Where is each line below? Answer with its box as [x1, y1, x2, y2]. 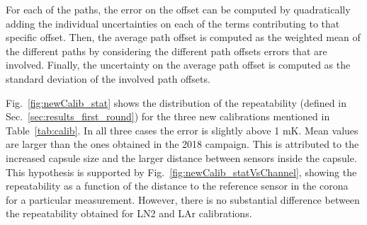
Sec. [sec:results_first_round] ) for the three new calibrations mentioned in [6, 109, 330, 124]
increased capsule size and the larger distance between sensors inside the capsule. [6, 150, 357, 165]
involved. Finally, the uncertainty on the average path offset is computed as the [6, 57, 351, 72]
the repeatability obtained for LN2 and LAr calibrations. [6, 206, 252, 221]
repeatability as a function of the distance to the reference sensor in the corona [6, 178, 349, 193]
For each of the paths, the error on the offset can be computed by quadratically [6, 2, 351, 16]
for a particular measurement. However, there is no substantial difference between [6, 192, 360, 207]
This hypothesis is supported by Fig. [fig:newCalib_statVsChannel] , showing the [6, 164, 357, 179]
